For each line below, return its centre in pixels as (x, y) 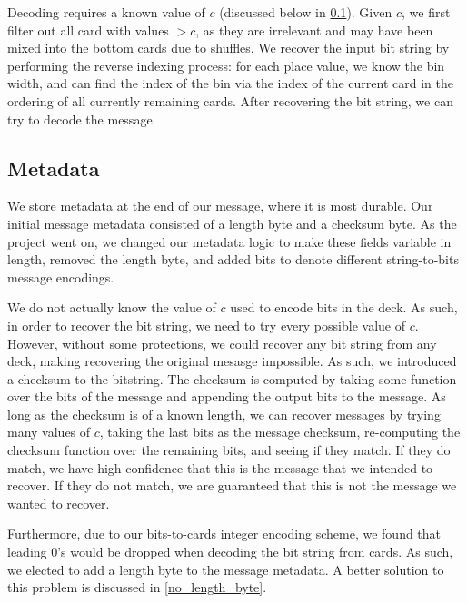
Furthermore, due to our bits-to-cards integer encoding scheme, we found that (224, 534)
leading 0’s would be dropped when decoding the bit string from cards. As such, (230, 552)
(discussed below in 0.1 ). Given (306, 12)
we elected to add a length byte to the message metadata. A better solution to (226, 569)
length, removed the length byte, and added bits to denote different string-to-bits (233, 259)
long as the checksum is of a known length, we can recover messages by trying (224, 414)
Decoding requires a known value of (106, 12)
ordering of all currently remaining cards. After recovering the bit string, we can (230, 100)
